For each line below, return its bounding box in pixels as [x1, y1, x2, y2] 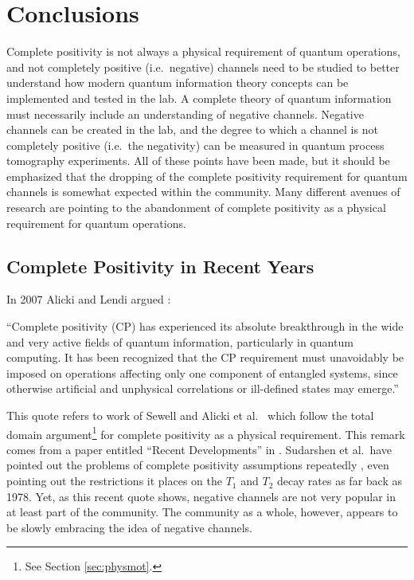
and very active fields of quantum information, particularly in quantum [6, 333, 353, 350]
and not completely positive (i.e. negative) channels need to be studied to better [6, 58, 400, 75]
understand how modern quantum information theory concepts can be [6, 74, 349, 91]
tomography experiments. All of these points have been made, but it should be [6, 152, 390, 169]
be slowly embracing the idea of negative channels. [6, 519, 252, 535]
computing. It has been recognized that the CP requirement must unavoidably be [6, 349, 404, 366]
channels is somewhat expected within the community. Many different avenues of [6, 183, 400, 200]
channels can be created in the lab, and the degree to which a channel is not [6, 121, 378, 138]
